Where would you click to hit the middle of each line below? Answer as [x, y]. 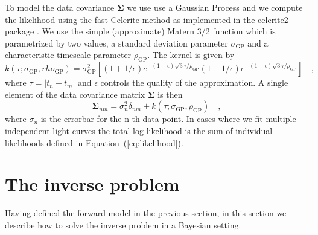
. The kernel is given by [191, 55]
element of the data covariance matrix [75, 94]
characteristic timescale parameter [68, 55]
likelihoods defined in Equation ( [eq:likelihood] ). [94, 142]
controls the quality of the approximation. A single [194, 82]
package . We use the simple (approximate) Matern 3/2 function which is [140, 31]
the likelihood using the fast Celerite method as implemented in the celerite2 [147, 19]
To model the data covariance [60, 7]
